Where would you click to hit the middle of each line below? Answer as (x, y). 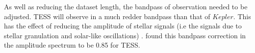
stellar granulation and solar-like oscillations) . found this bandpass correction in (125, 35)
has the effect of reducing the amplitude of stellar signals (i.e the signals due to (123, 26)
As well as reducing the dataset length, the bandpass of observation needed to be (126, 6)
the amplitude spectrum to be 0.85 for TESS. (72, 45)
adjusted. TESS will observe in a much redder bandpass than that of (107, 16)
